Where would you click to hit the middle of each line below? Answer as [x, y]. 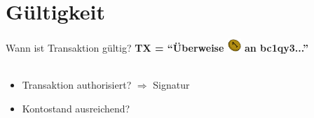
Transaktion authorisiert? [77, 85]
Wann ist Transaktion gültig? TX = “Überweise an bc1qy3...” [157, 48]
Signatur [171, 85]
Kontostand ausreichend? [76, 108]
